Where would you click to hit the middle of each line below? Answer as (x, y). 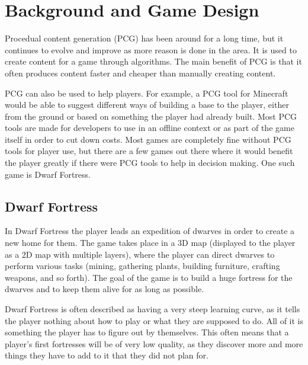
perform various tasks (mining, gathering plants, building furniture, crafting (142, 266)
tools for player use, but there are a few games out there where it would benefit (149, 151)
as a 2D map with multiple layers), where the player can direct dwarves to (140, 254)
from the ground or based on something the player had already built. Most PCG (151, 116)
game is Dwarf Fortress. (48, 174)
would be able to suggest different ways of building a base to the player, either (147, 105)
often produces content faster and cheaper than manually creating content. (140, 73)
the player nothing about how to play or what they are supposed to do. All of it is (154, 320)
